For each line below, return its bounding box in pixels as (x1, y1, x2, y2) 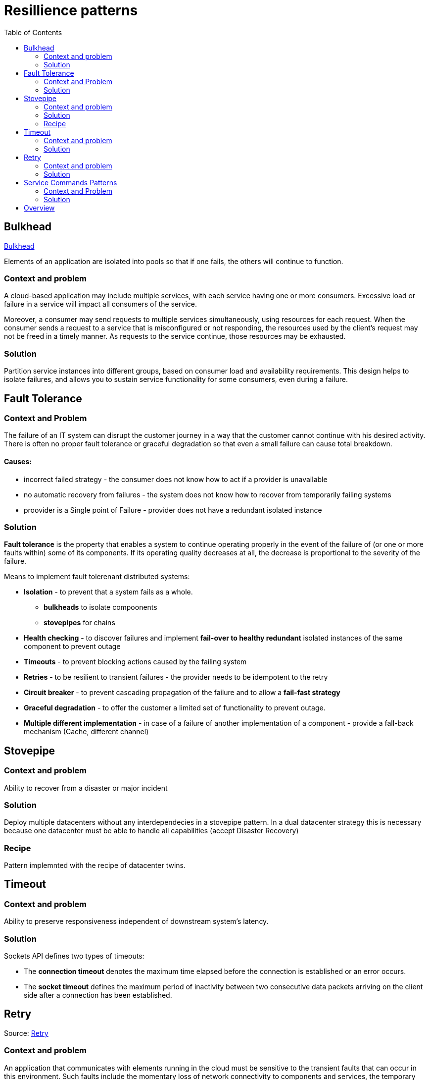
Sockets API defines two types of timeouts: (4, 951, 144, 960)
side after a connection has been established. (24, 990, 172, 999)
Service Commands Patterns (24, 178, 117, 187)
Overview (24, 203, 55, 212)
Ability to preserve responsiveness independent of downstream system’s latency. (4, 917, 269, 926)
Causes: (4, 457, 32, 466)
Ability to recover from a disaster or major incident (4, 783, 168, 792)
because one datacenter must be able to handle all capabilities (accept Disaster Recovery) (4, 826, 299, 835)
